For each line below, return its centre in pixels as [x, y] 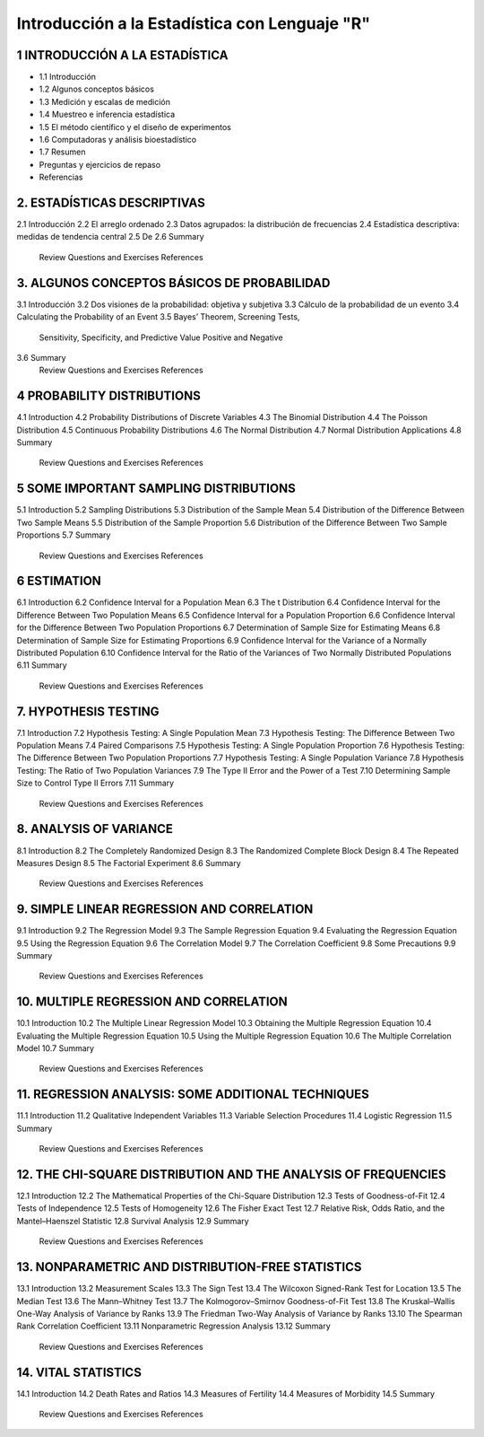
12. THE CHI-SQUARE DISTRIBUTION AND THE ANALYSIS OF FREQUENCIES [232, 1174]
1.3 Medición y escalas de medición [104, 101]
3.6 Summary [41, 357]
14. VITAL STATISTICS [79, 1372]
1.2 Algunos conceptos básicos [96, 89]
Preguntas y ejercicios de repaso [100, 164]
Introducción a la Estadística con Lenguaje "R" [194, 23]
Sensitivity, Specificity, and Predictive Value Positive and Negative [161, 337]
